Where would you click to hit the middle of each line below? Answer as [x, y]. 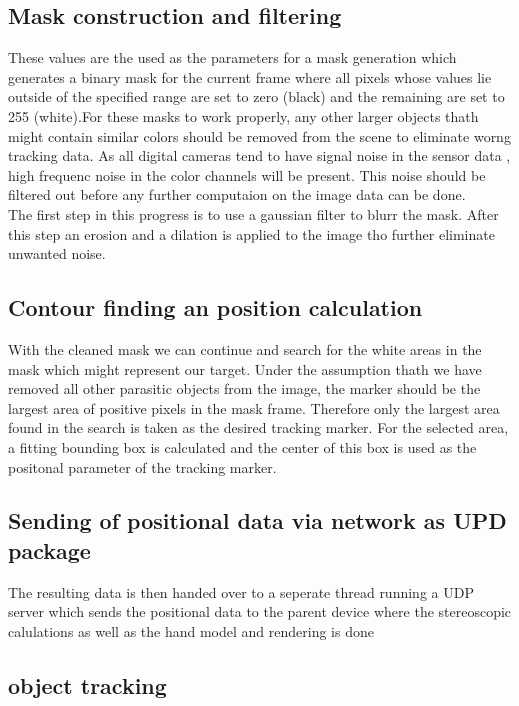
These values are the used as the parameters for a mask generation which [232, 57]
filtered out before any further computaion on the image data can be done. [237, 194]
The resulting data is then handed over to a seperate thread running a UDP [241, 591]
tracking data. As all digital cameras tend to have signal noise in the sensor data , [259, 155]
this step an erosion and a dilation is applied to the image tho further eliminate [251, 233]
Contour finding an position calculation [215, 307]
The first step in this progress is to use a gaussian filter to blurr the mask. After [253, 213]
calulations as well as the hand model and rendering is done [191, 630]
